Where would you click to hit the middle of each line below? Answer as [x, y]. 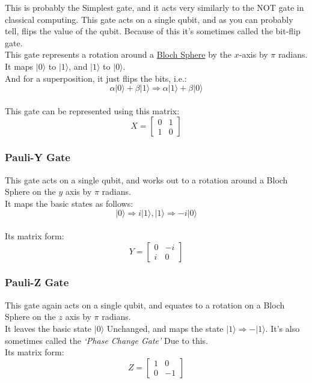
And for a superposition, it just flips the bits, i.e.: [96, 78]
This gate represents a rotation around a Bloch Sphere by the [118, 54]
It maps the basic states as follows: [69, 203]
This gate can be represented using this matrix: [92, 110]
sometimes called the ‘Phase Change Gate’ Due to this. [106, 340]
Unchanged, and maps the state [165, 328]
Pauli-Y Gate [38, 157]
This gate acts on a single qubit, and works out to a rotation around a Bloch [146, 179]
